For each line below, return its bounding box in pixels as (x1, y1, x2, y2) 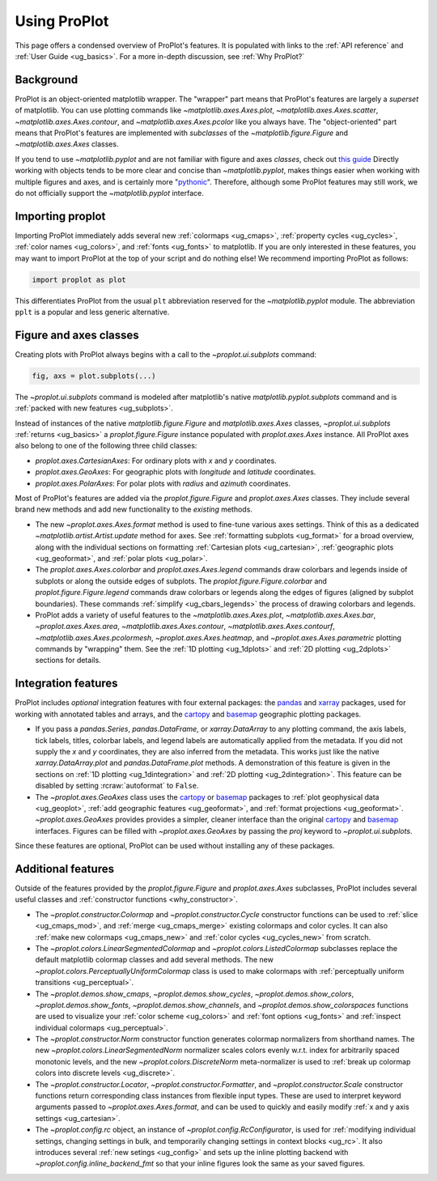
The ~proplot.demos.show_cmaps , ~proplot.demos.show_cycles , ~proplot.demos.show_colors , (35, 988, 354, 999)
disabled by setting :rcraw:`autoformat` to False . (35, 781, 199, 791)
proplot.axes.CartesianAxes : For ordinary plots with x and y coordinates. (35, 456, 277, 465)
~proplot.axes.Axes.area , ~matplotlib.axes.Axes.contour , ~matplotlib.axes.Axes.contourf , (35, 622, 335, 631)
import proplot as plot (32, 275, 127, 284)
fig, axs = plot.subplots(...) (32, 371, 157, 380)
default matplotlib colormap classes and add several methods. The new (35, 955, 274, 965)
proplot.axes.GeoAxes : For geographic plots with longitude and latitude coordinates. (35, 467, 316, 477)
